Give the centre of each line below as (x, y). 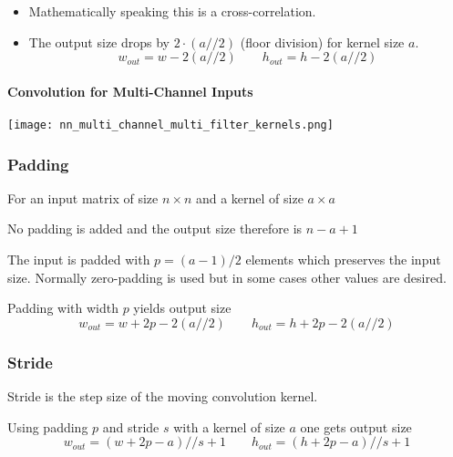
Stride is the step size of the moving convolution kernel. (163, 396)
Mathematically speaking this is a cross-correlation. (172, 11)
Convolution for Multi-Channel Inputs (130, 91)
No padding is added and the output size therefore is (155, 228)
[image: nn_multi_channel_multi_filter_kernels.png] (170, 125)
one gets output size (356, 426)
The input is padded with (79, 260)
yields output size (182, 308)
